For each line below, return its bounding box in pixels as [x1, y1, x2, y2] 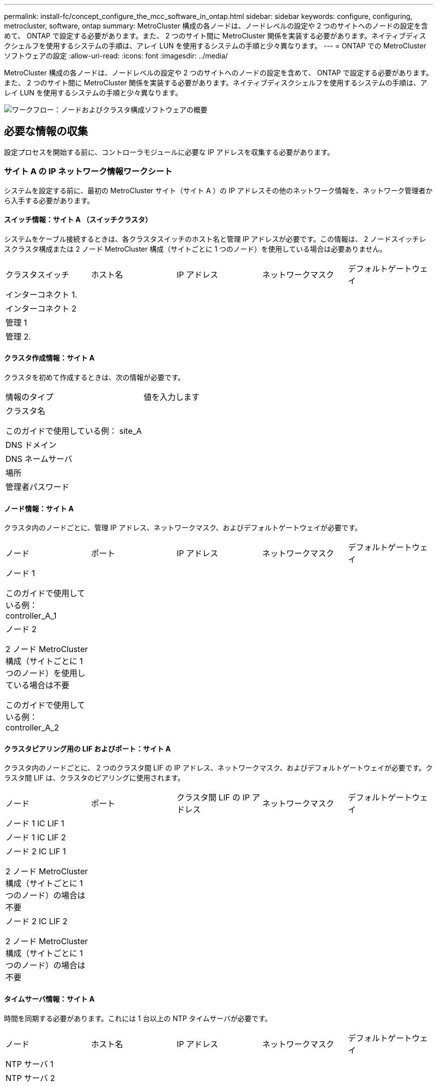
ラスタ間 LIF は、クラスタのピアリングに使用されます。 [4, 773, 185, 782]
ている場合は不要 [5, 680, 70, 691]
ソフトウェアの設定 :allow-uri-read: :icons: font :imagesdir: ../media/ [4, 51, 228, 60]
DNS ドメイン [5, 440, 57, 450]
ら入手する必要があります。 [4, 196, 94, 205]
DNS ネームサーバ [5, 454, 72, 464]
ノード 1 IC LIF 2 [5, 832, 66, 843]
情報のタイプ [5, 392, 54, 402]
